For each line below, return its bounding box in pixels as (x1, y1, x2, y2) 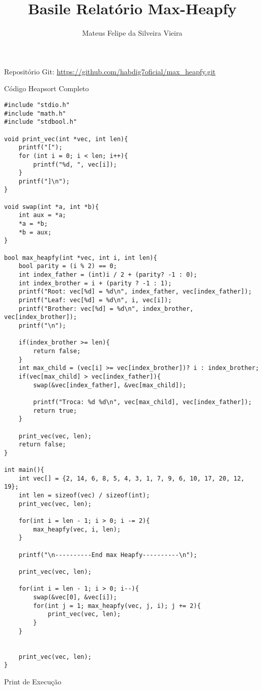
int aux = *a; (18, 211, 66, 219)
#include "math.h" (4, 110, 66, 117)
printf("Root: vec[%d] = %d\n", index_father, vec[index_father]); (18, 288, 252, 296)
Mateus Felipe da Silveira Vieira (82, 28, 183, 38)
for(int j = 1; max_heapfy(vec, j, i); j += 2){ (33, 602, 201, 609)
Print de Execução (4, 676, 62, 686)
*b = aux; (18, 228, 52, 236)
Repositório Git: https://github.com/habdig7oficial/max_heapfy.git (4, 66, 216, 76)
